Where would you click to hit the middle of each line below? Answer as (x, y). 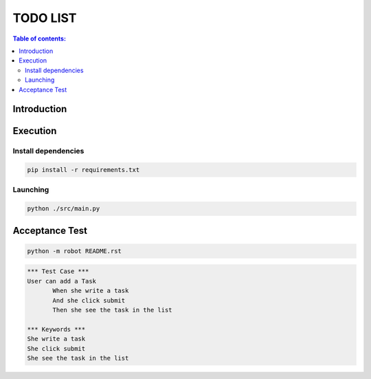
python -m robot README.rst (74, 251)
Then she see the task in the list (112, 310)
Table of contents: (40, 39)
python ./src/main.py (64, 209)
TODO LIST (45, 18)
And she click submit (89, 300)
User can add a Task (61, 281)
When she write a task (91, 291)
